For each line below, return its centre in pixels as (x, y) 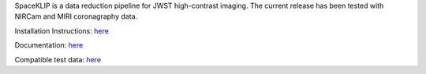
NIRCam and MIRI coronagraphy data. (76, 16)
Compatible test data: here (58, 59)
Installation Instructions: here (62, 30)
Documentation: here (49, 45)
